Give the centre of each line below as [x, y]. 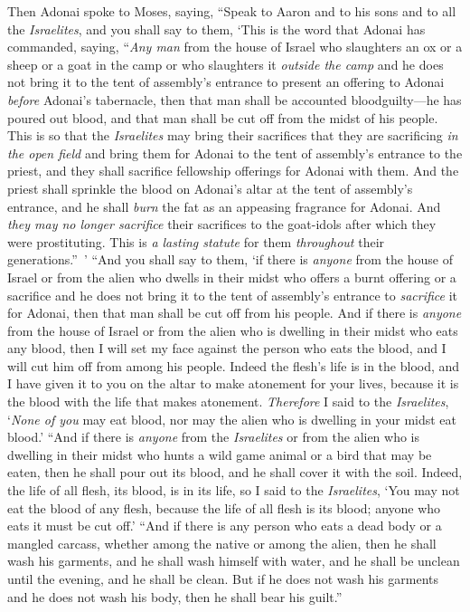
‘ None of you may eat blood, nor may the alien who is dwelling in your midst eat [232, 419]
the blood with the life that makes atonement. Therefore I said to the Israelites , [228, 402]
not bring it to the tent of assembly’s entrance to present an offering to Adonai [226, 82]
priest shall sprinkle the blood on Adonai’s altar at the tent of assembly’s [210, 188]
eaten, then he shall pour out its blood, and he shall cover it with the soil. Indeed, [235, 472]
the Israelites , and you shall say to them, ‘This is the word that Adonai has [216, 29]
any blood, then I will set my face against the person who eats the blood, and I [227, 348]
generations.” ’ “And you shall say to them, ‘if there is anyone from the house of [230, 259]
